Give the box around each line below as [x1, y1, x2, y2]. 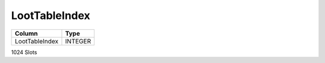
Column [14, 29, 39, 37]
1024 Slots [11, 48, 37, 56]
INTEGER [65, 37, 91, 45]
